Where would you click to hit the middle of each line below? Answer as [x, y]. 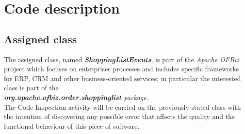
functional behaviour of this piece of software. [72, 126]
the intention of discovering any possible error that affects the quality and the [120, 116]
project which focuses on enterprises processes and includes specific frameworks [122, 69]
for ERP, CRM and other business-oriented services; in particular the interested [122, 78]
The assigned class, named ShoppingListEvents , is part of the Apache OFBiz [122, 59]
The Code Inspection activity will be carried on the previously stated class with [122, 107]
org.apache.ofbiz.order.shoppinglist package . [76, 97]
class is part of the [31, 88]
